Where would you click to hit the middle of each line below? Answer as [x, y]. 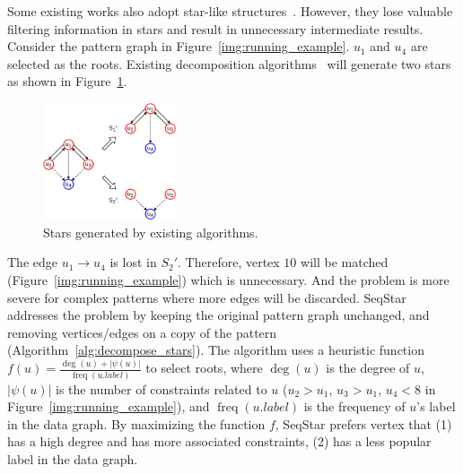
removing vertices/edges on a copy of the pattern [142, 332]
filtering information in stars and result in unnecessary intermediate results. [215, 28]
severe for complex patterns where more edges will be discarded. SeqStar [207, 297]
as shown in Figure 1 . [67, 81]
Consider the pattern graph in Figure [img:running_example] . [179, 46]
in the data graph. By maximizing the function [136, 423]
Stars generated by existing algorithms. [151, 232]
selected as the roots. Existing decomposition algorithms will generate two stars [229, 63]
